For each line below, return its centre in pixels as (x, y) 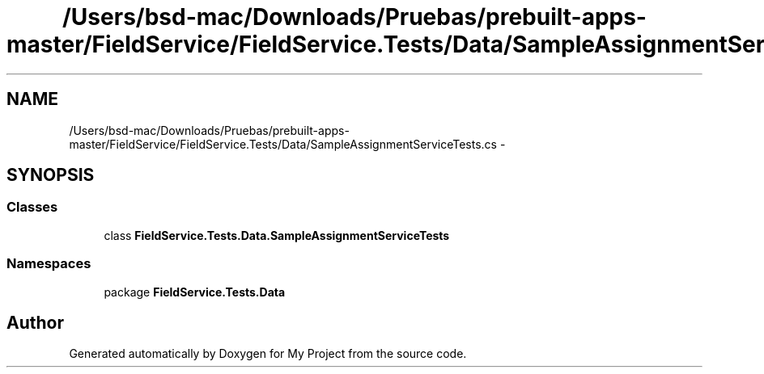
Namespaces (49, 264)
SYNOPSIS (51, 175)
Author (35, 322)
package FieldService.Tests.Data (195, 292)
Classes (32, 207)
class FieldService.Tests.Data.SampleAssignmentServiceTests (277, 235)
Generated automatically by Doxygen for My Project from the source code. (268, 354)
